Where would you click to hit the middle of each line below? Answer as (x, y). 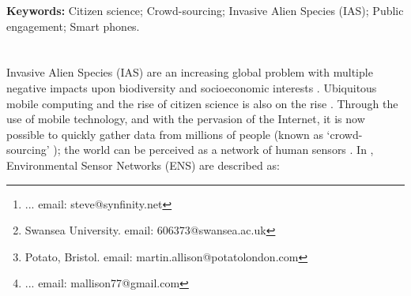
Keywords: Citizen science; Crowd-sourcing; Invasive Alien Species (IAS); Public (205, 10)
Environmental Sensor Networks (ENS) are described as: (143, 165)
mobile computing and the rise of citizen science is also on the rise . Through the (202, 103)
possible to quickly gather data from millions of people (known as (165, 134)
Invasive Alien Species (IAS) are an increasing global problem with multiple (190, 72)
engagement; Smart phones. (73, 26)
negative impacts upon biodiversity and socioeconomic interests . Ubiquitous (192, 87)
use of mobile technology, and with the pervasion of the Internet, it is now (186, 119)
